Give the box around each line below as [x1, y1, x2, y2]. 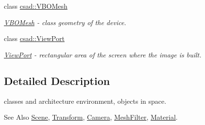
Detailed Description [4, 73, 110, 88]
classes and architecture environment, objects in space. [4, 96, 167, 106]
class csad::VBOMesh [4, 1, 68, 11]
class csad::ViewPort [4, 33, 65, 43]
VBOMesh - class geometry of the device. [4, 17, 126, 27]
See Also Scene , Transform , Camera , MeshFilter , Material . [4, 112, 178, 122]
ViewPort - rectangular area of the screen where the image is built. [4, 49, 202, 59]
